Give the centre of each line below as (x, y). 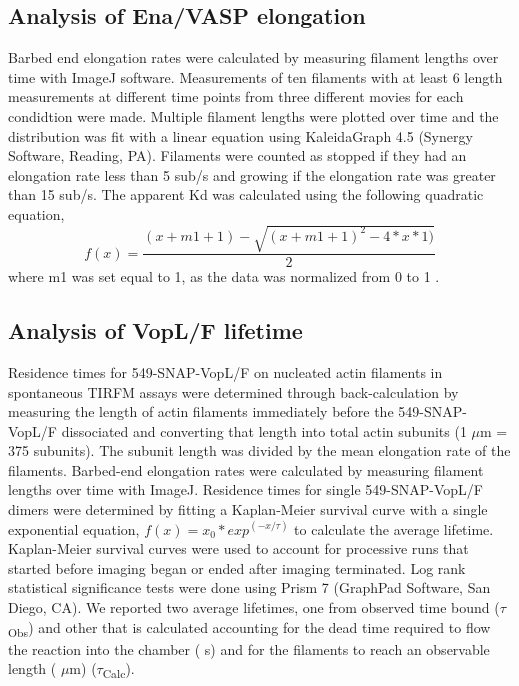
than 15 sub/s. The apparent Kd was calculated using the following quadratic (246, 194)
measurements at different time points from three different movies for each (236, 96)
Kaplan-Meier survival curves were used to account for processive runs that (238, 548)
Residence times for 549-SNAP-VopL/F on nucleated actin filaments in (225, 371)
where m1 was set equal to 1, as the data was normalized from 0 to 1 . (224, 276)
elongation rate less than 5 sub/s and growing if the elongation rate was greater (252, 174)
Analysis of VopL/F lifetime (155, 330)
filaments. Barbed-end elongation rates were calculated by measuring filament (246, 469)
